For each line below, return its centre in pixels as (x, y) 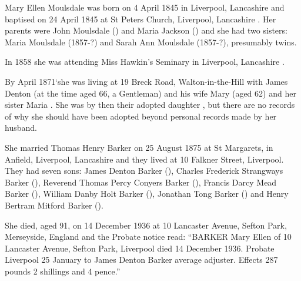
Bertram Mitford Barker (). (54, 205)
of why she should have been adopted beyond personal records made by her (141, 116)
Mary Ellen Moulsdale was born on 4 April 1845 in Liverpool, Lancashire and (145, 7)
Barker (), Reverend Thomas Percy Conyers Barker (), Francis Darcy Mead (141, 182)
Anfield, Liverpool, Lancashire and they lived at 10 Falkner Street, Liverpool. (144, 159)
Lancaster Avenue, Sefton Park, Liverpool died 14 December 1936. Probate (140, 248)
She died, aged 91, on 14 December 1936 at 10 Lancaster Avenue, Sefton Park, (146, 225)
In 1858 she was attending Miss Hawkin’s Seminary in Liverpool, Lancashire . (145, 62)
